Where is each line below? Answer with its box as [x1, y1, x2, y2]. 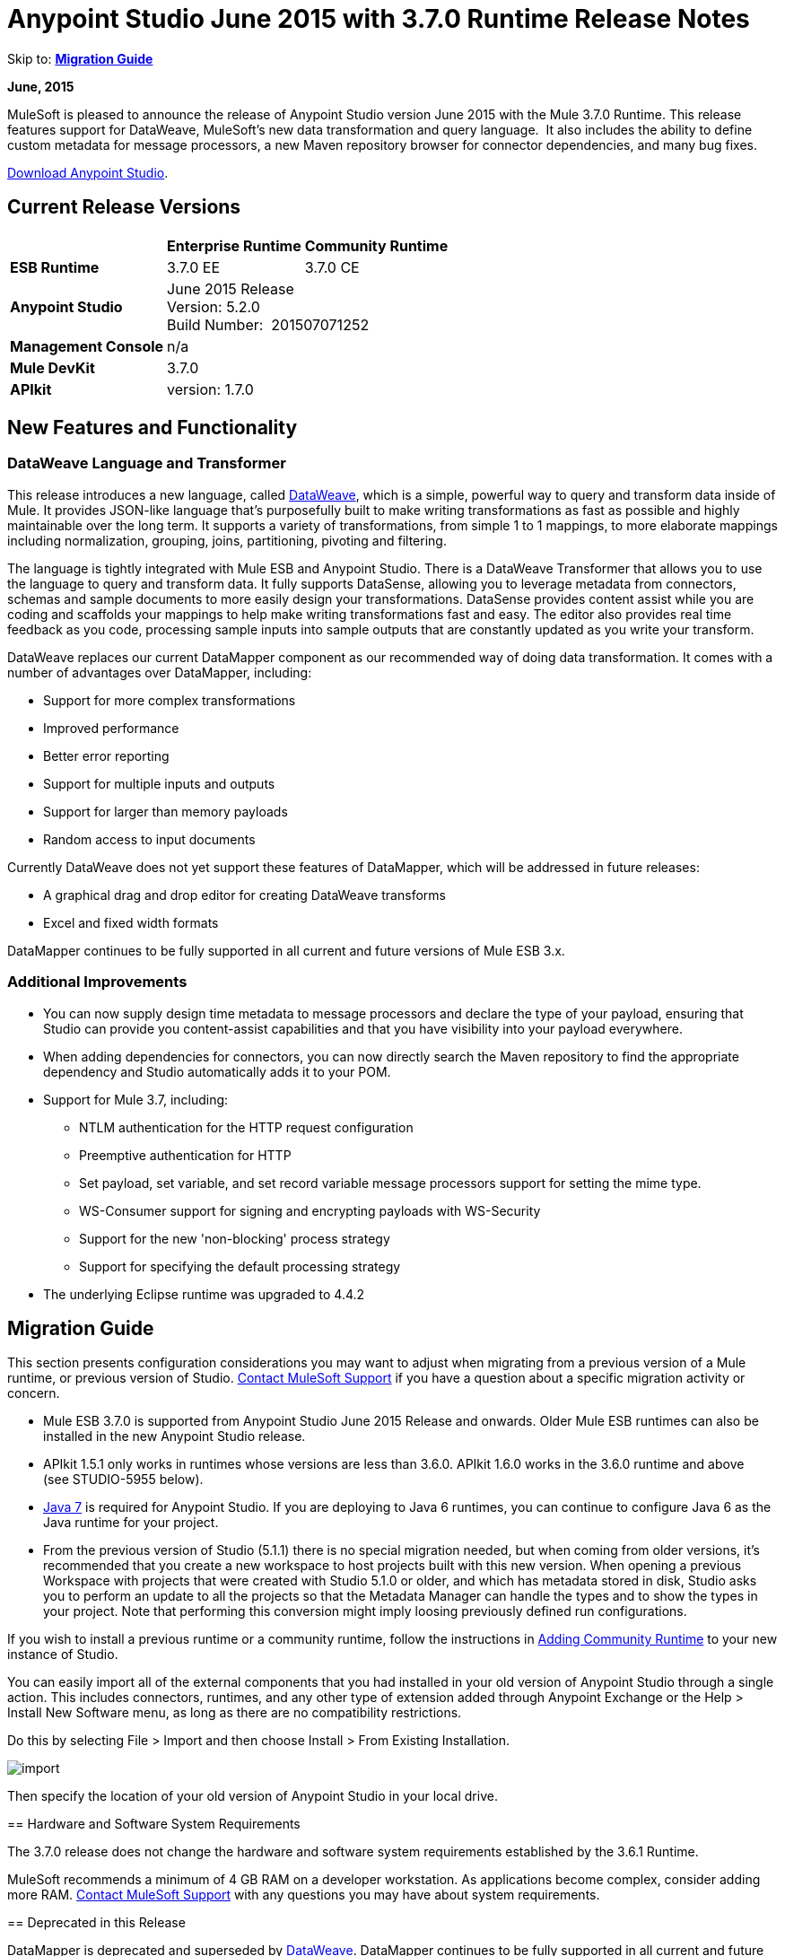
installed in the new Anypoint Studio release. [43, 1428, 306, 1445]
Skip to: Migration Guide [7, 50, 153, 66]
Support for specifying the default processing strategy [79, 1258, 401, 1274]
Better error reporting [43, 747, 170, 764]
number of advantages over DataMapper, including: [7, 664, 312, 680]
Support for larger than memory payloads [43, 803, 288, 819]
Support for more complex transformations [43, 692, 296, 708]
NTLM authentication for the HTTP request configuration [79, 1119, 414, 1135]
